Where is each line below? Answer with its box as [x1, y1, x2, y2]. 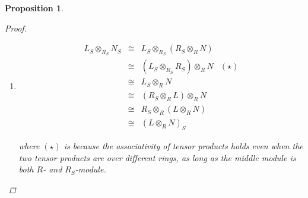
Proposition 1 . [5, 2, 63, 14]
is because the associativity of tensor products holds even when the [63, 140, 303, 152]
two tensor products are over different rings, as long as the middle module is [18, 151, 296, 164]
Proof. [5, 21, 27, 34]
